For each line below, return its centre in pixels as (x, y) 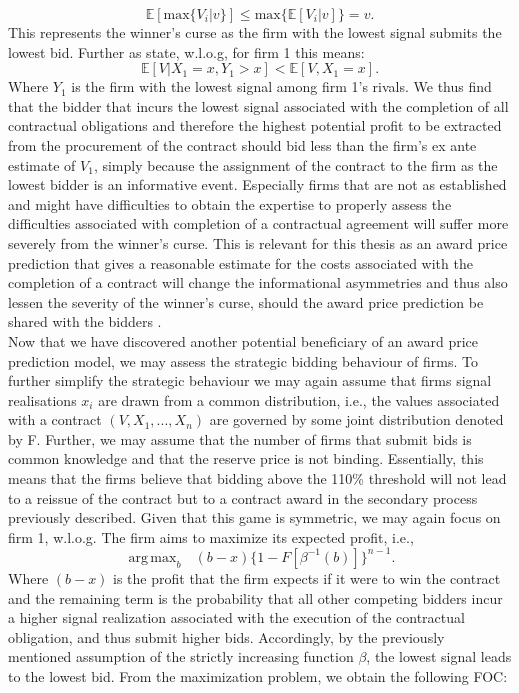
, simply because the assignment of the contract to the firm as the (295, 164)
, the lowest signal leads (439, 656)
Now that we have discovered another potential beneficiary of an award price (243, 340)
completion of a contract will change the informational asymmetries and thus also (258, 282)
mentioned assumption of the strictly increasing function (181, 656)
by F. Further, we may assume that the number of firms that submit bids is (240, 438)
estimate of (42, 164)
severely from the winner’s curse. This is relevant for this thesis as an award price (258, 242)
